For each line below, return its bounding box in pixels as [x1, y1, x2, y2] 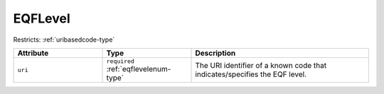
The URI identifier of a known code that [195, 61, 327, 71]
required [106, 57, 135, 65]
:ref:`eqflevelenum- [106, 64, 171, 74]
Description [195, 48, 236, 58]
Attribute [17, 48, 49, 58]
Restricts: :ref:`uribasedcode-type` [13, 35, 115, 44]
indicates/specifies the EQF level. [195, 69, 307, 79]
